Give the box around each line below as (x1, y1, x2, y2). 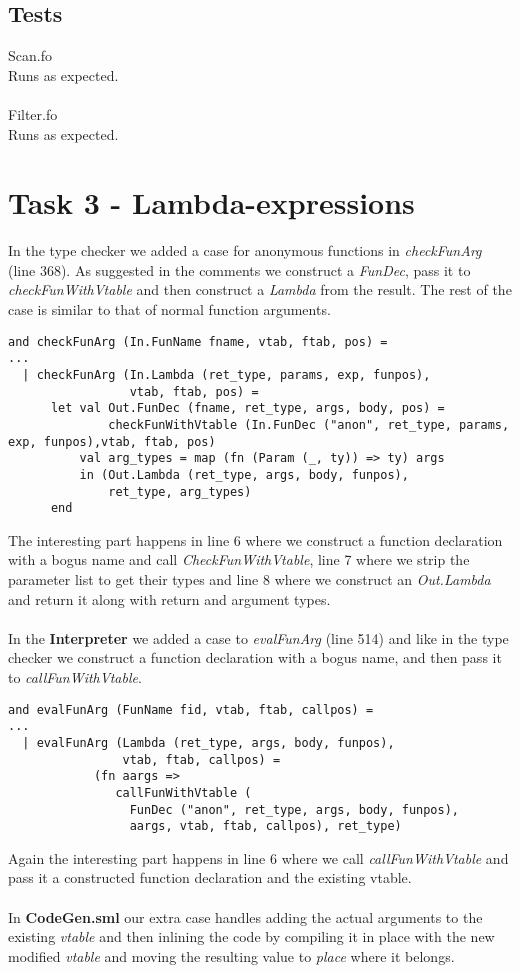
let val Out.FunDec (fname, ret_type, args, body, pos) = (50, 401, 445, 416)
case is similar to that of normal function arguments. (8, 299, 331, 320)
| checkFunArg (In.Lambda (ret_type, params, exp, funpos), (22, 367, 431, 382)
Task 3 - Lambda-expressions (8, 182, 415, 223)
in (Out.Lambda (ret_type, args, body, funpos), (79, 467, 409, 482)
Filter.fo (8, 103, 58, 124)
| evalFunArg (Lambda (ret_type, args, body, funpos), (22, 735, 395, 750)
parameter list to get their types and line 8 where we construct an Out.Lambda (8, 569, 491, 590)
